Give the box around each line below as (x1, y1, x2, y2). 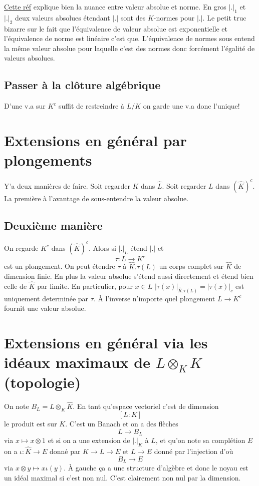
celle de (4, 281, 27, 291)
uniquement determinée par (4, 293, 89, 303)
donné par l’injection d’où (154, 446, 233, 456)
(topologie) (4, 372, 81, 392)
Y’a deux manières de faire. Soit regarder (4, 180, 130, 191)
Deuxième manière (4, 217, 103, 233)
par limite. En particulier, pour (37, 281, 133, 291)
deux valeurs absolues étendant (15, 12, 110, 23)
